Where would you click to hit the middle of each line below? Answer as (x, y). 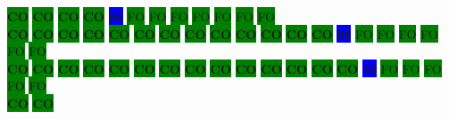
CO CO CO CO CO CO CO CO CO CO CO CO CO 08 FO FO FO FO (223, 33)
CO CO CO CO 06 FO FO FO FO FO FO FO (141, 16)
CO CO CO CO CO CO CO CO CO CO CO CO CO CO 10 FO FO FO (224, 68)
